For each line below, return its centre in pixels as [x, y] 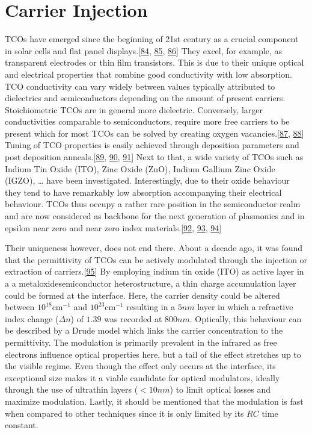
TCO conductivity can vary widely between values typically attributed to [140, 86]
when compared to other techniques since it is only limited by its [124, 413]
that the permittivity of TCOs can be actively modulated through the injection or [156, 259]
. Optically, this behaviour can [246, 318]
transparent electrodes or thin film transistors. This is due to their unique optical [154, 62]
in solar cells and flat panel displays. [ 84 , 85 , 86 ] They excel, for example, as [143, 50]
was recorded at [133, 318]
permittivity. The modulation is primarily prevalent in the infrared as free [141, 342]
